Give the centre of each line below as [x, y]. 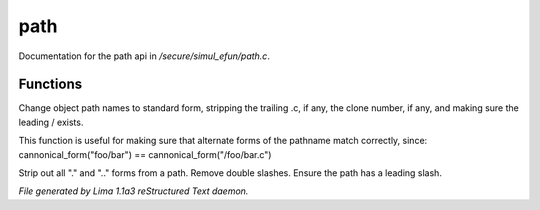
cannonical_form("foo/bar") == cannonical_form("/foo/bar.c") [145, 154]
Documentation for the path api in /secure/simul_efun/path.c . [144, 56]
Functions [50, 84]
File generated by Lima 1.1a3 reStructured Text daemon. [133, 191]
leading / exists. [51, 122]
